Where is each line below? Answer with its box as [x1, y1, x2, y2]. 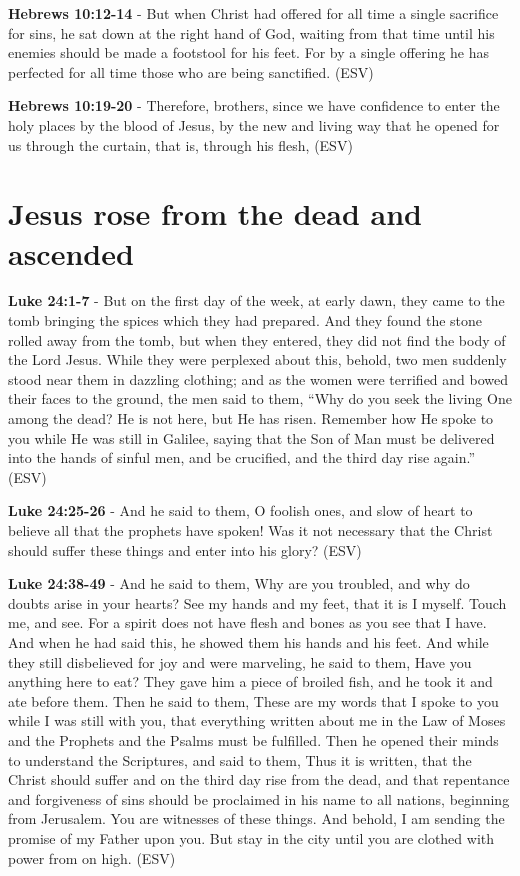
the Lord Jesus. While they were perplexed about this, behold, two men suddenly [8, 349, 507, 370]
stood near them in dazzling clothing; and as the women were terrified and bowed [8, 368, 509, 389]
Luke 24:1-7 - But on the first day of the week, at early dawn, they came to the [8, 290, 505, 311]
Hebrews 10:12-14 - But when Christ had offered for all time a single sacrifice [8, 3, 499, 23]
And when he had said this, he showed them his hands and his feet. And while [8, 631, 489, 652]
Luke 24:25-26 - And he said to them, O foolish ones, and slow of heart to [8, 500, 473, 521]
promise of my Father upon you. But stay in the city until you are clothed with [8, 827, 495, 848]
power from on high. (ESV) [8, 847, 176, 868]
